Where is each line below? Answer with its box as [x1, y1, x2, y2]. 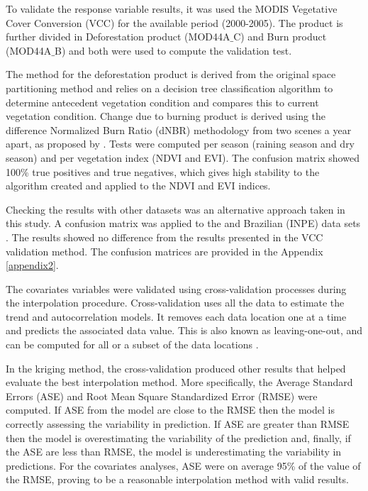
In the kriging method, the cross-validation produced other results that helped [6, 360, 346, 375]
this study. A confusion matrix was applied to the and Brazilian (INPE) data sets [6, 216, 361, 231]
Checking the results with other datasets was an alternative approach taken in [6, 202, 345, 216]
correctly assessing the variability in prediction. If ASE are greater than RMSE [6, 416, 350, 431]
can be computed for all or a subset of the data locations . [6, 337, 259, 352]
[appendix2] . [6, 258, 59, 272]
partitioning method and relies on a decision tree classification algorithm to [6, 80, 333, 95]
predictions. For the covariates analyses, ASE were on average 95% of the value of [6, 458, 361, 473]
